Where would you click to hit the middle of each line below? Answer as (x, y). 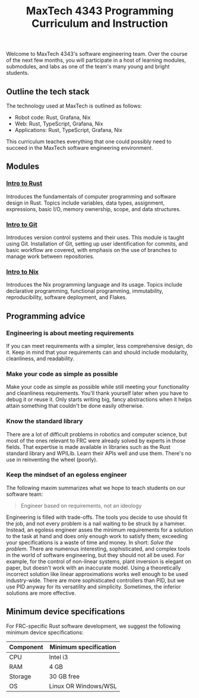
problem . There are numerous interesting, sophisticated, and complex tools (98, 549)
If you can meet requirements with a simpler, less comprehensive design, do (99, 345)
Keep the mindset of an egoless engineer (67, 475)
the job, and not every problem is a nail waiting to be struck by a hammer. (96, 523)
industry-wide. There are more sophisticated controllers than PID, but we (95, 580)
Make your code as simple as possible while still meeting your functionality (98, 387)
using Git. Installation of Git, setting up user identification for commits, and (97, 243)
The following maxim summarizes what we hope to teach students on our (96, 488)
